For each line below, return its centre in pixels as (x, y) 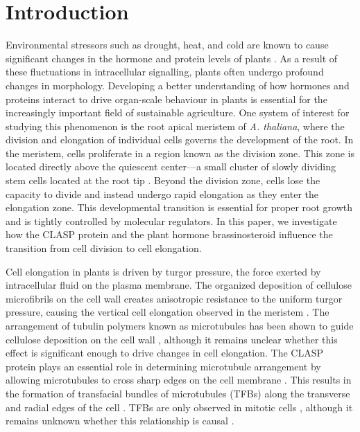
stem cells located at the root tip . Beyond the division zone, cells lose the (163, 180)
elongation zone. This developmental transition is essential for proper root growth (179, 207)
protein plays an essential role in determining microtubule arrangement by (163, 366)
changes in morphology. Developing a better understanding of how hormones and (178, 85)
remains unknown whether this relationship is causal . (120, 421)
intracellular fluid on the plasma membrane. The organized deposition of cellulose (179, 285)
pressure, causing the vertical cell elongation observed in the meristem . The (168, 312)
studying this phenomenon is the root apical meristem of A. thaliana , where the (175, 126)
